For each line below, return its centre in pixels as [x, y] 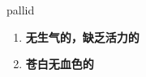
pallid [21, 10]
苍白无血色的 [60, 64]
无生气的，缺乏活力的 [82, 36]
